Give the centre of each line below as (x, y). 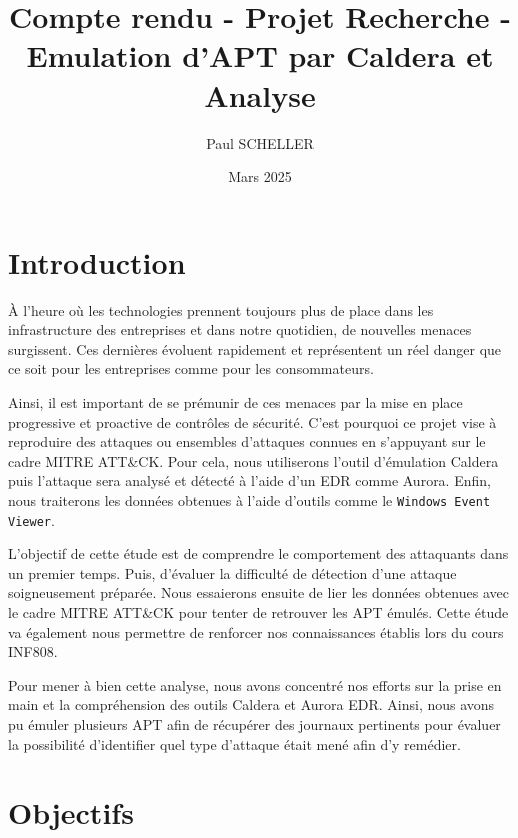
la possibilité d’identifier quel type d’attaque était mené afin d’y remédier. (234, 743)
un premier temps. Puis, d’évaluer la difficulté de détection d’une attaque (232, 572)
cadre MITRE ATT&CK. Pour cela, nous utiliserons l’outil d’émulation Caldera (253, 460)
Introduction (97, 261)
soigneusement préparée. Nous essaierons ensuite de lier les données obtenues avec (258, 592)
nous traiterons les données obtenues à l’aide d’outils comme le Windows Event (249, 499)
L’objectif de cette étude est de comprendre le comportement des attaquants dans (258, 553)
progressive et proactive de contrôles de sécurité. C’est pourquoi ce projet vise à (252, 421)
